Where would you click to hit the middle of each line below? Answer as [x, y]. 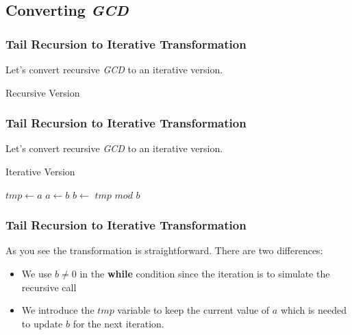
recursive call [49, 287]
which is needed [314, 310]
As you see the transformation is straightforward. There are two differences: [164, 250]
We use [37, 273]
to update [42, 323]
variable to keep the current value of [193, 310]
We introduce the [58, 310]
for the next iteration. [118, 323]
